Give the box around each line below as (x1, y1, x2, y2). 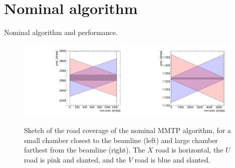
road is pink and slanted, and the (24, 154, 126, 164)
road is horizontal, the (155, 144, 223, 155)
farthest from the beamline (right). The (24, 144, 145, 155)
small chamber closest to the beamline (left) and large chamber (24, 134, 218, 145)
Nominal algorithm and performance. (4, 27, 118, 37)
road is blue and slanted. (134, 154, 210, 164)
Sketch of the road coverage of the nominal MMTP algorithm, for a (24, 125, 231, 135)
